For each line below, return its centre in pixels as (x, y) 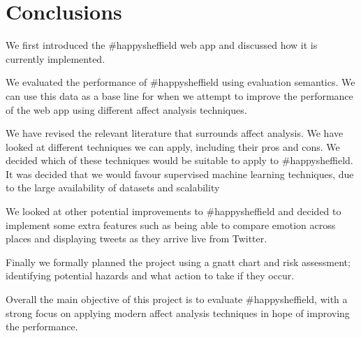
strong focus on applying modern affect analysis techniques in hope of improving (178, 313)
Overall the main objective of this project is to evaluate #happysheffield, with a (177, 299)
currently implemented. (56, 58)
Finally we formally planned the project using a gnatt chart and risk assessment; (178, 262)
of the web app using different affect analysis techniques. (126, 109)
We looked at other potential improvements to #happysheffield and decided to (174, 211)
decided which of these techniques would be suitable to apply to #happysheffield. (179, 160)
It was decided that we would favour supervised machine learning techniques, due (180, 174)
